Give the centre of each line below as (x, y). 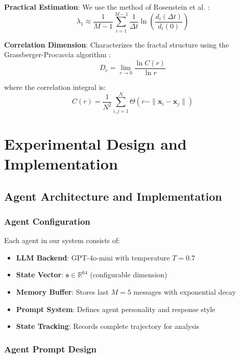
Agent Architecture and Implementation (113, 196)
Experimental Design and (95, 143)
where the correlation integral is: (55, 87)
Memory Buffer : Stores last (62, 292)
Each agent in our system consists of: (62, 240)
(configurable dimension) (129, 275)
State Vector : (40, 275)
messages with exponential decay (185, 292)
